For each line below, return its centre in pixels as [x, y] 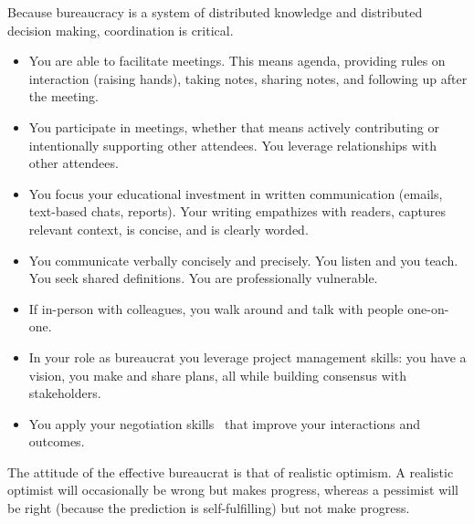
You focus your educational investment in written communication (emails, [236, 193]
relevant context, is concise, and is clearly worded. [169, 229]
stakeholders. [65, 393]
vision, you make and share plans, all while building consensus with [217, 375]
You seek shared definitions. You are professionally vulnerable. [203, 278]
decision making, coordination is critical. [121, 30]
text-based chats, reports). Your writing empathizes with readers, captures [237, 211]
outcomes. [57, 441]
